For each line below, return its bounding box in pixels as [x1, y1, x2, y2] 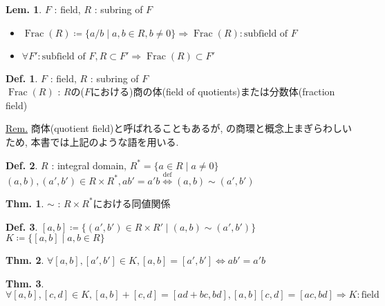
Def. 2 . [6, 157, 38, 172]
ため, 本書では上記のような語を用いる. [6, 134, 179, 149]
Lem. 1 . [6, 2, 42, 16]
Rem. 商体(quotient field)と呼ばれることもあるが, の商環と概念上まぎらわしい [6, 121, 353, 135]
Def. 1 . [6, 70, 38, 85]
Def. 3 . [6, 219, 38, 233]
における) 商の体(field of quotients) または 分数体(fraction [91, 84, 335, 99]
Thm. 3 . [6, 276, 44, 290]
